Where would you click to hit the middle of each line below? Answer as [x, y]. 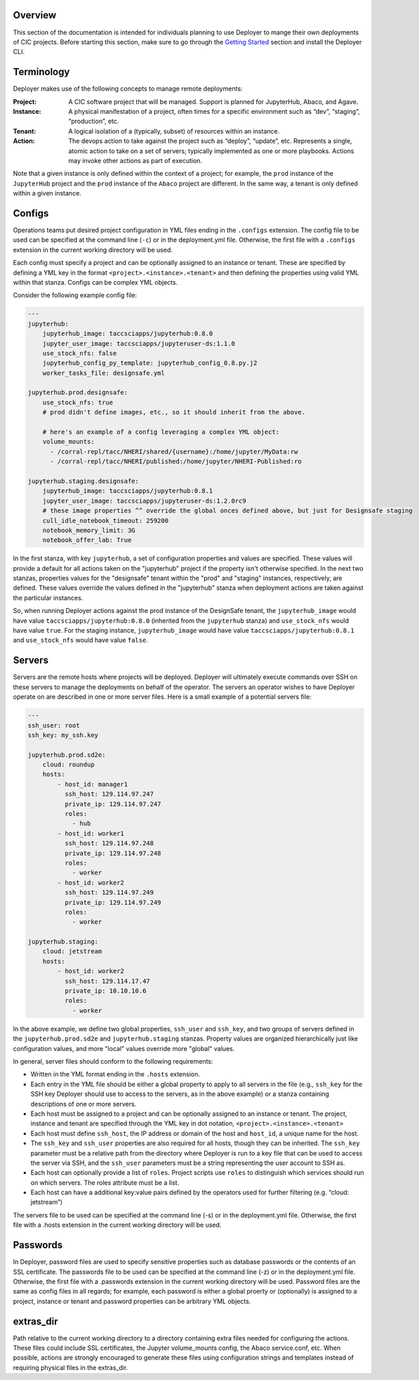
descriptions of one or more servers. [84, 1104]
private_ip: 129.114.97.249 [113, 902]
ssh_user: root [54, 725]
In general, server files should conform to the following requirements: [113, 1061]
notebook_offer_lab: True [87, 540]
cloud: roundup [68, 765]
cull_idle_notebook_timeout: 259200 [105, 521]
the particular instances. [48, 598]
